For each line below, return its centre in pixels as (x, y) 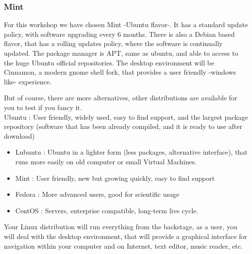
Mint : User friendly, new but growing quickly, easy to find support (115, 178)
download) (19, 135)
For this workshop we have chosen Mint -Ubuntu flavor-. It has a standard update (126, 24)
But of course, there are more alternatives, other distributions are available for (121, 98)
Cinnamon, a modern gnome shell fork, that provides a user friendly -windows (120, 72)
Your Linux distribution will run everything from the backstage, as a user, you (121, 227)
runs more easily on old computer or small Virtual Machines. (106, 161)
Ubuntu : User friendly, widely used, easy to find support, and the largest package (126, 117)
